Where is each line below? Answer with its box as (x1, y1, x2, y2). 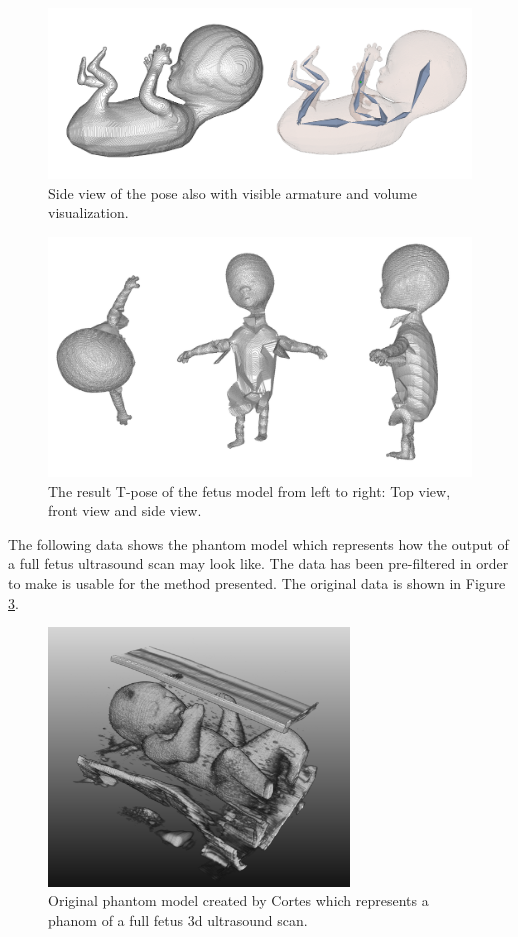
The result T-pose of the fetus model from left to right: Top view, (48, 480, 451, 501)
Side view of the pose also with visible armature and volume (48, 182, 417, 203)
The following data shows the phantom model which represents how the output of (8, 533, 509, 554)
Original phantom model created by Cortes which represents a (48, 890, 429, 911)
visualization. (48, 202, 129, 223)
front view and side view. (48, 500, 202, 521)
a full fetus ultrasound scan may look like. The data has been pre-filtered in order (8, 553, 509, 574)
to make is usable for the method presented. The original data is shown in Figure (8, 572, 506, 593)
